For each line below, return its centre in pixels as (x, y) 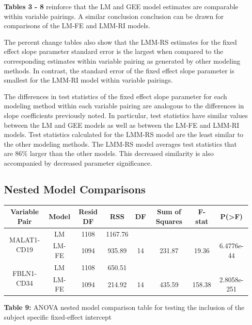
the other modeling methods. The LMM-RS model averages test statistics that (120, 144)
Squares (169, 221)
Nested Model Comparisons (75, 189)
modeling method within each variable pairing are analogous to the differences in (124, 106)
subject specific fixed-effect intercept (58, 317)
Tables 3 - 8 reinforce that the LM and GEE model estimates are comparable (121, 6)
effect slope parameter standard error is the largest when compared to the (114, 51)
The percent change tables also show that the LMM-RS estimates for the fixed (120, 42)
